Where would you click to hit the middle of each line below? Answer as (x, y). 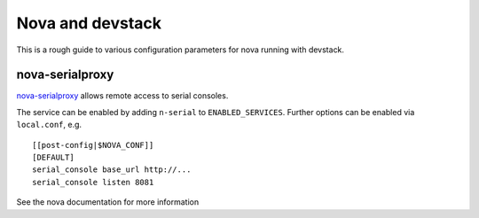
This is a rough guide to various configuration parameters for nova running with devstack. (181, 50)
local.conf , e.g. (49, 125)
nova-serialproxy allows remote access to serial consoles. (122, 96)
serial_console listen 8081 (93, 182)
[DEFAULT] (53, 158)
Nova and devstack (89, 23)
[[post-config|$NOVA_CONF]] (93, 145)
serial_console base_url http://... (112, 170)
